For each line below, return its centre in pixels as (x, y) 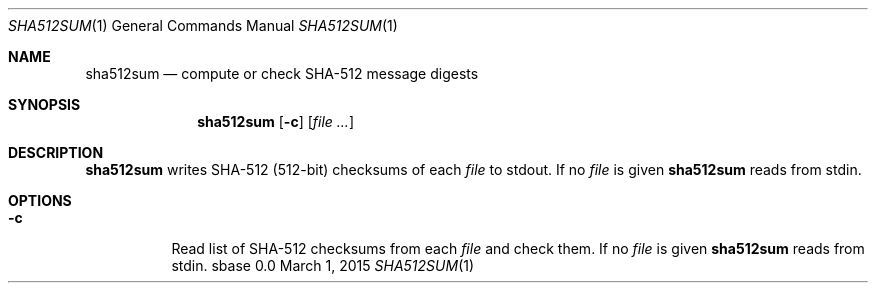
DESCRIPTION (56, 152)
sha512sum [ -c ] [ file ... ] (275, 121)
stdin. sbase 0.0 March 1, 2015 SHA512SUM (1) (323, 265)
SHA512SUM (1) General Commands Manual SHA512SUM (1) (203, 25)
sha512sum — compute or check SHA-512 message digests (282, 73)
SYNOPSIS (44, 104)
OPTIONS (40, 200)
